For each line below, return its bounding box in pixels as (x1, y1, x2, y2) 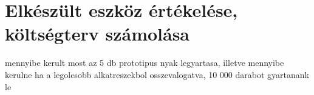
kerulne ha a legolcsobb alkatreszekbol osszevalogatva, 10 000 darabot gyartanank (5, 68, 309, 80)
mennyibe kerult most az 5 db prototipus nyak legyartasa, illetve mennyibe (5, 56, 284, 69)
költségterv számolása (5, 21, 190, 46)
